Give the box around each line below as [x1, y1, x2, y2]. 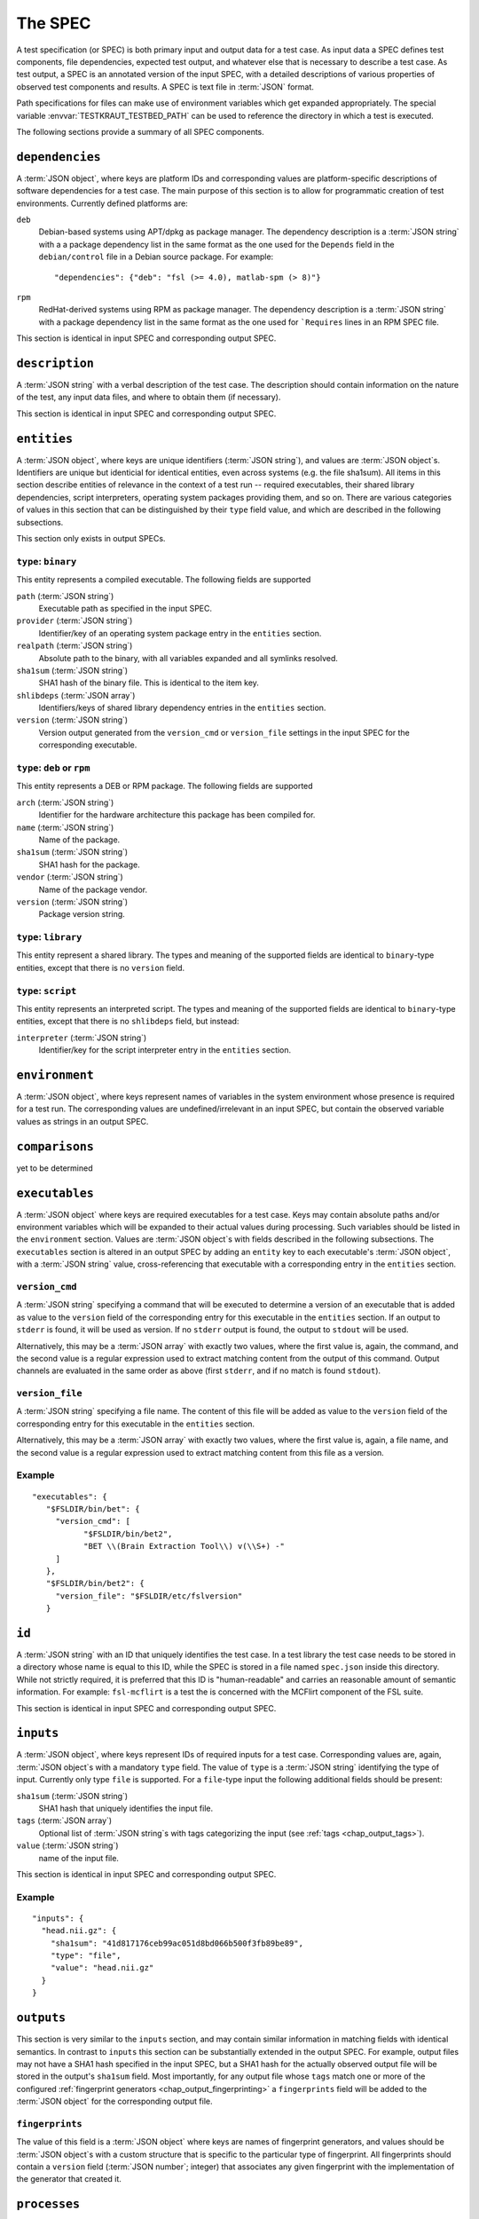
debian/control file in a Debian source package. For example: [38, 251, 274, 262]
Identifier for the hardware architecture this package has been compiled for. [38, 809, 316, 820]
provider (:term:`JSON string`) [16, 615, 133, 626]
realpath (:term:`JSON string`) [16, 640, 133, 651]
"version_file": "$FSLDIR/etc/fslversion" [55, 1591, 243, 1601]
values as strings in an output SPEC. [16, 1116, 149, 1126]
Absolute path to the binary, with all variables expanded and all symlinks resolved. [38, 652, 339, 663]
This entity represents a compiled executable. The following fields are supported [16, 574, 311, 585]
